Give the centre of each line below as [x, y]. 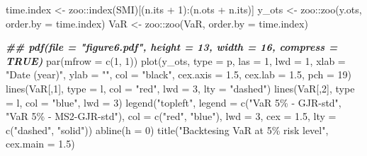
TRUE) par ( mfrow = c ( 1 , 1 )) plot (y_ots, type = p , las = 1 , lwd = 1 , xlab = [176, 60]
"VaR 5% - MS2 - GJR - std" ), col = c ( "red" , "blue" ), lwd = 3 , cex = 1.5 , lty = [171, 116]
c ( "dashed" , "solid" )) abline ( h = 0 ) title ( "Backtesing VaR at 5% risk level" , [167, 130]
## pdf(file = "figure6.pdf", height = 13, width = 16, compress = [172, 47]
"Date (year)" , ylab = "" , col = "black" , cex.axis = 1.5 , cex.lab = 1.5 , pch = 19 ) [179, 74]
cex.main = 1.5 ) [40, 144]
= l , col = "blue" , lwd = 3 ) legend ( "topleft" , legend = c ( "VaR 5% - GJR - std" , [174, 102]
